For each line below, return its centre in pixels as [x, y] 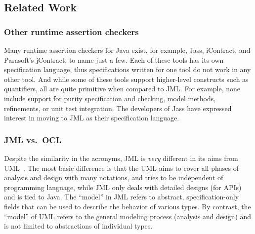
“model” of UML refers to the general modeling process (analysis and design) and [128, 216]
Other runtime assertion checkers [71, 31]
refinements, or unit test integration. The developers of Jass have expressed [118, 108]
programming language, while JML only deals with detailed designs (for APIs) [123, 187]
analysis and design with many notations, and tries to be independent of [114, 177]
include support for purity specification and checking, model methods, [110, 98]
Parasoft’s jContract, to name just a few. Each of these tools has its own [114, 59]
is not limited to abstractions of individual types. [78, 226]
